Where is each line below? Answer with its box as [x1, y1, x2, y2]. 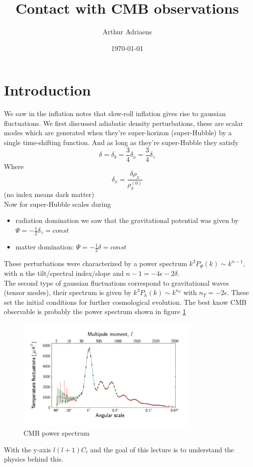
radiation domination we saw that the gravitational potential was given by [15, 215, 239, 225]
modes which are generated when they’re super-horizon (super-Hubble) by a [4, 127, 232, 138]
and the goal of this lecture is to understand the [90, 444, 234, 454]
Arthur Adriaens [102, 26, 152, 37]
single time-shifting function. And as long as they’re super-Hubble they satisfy [4, 137, 239, 147]
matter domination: [15, 242, 74, 252]
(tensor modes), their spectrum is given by [4, 287, 132, 297]
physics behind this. [4, 454, 64, 464]
